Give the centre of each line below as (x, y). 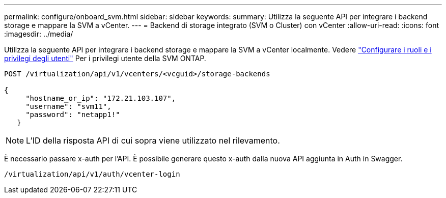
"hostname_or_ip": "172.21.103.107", (101, 98)
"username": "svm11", (68, 106)
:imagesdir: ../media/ (39, 34)
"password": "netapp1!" (73, 115)
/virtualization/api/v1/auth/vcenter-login (92, 174)
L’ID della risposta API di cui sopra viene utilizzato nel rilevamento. (153, 140)
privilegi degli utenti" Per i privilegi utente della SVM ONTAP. (105, 58)
